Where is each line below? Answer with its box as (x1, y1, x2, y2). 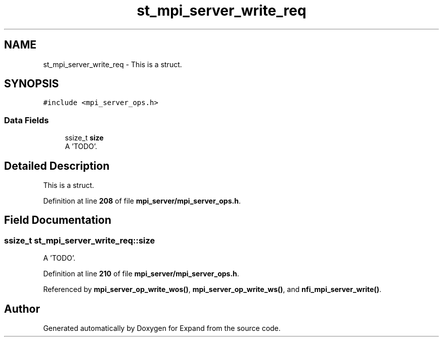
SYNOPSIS (4, 77, 59, 90)
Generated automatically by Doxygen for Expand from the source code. (43, 324, 281, 333)
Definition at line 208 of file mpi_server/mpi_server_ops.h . (43, 197, 241, 206)
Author (4, 302, 40, 315)
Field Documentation (4, 214, 111, 227)
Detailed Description (4, 159, 110, 172)
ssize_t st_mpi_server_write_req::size (4, 235, 155, 246)
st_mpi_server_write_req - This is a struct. (43, 60, 182, 69)
